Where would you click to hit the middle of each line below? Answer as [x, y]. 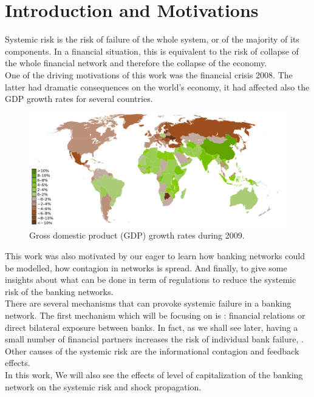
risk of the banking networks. [59, 291]
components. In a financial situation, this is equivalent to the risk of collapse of [152, 51]
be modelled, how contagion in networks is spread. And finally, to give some [146, 267]
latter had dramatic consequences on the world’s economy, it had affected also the [157, 87]
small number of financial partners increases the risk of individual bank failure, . [154, 339]
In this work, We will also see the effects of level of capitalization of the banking [154, 374]
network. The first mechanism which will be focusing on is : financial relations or [155, 315]
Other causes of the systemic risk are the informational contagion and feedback [152, 351]
